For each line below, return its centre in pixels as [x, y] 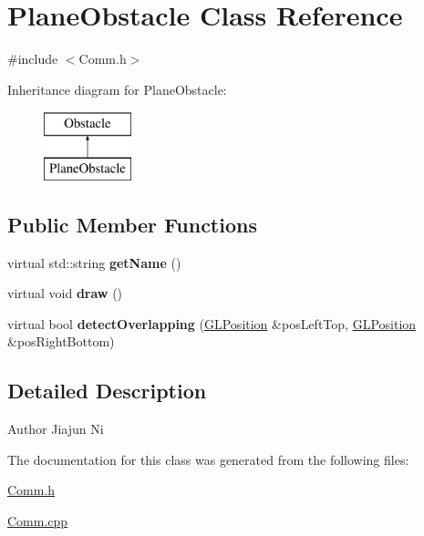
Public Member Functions [132, 224]
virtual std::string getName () [94, 262]
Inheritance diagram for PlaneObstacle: [117, 89]
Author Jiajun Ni [56, 429]
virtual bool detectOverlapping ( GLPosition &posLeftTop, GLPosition [212, 323]
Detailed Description [107, 391]
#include [33, 59]
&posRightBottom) [61, 341]
